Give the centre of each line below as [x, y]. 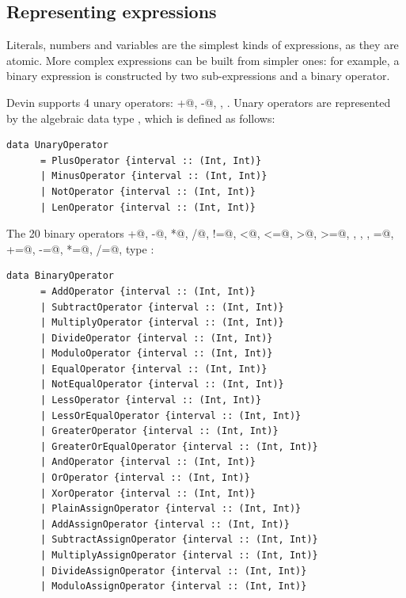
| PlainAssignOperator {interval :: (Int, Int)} [171, 509]
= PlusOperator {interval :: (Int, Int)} [151, 160]
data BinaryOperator [61, 276]
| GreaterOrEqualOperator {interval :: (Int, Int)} [179, 446]
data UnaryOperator [57, 145]
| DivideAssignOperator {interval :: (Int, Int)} [173, 571]
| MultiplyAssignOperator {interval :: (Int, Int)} [179, 556]
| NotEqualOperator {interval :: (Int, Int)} [162, 385]
